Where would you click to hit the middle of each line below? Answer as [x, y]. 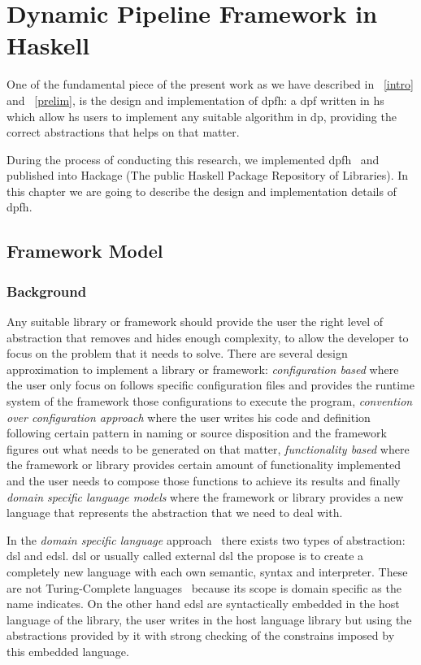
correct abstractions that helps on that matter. [123, 132]
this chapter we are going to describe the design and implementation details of [202, 191]
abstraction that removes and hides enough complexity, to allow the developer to [208, 337]
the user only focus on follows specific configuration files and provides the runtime [210, 385]
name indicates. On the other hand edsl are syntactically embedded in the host [203, 604]
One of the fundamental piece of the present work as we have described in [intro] [210, 84]
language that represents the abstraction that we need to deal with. [175, 513]
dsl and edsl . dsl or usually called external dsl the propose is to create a [185, 556]
